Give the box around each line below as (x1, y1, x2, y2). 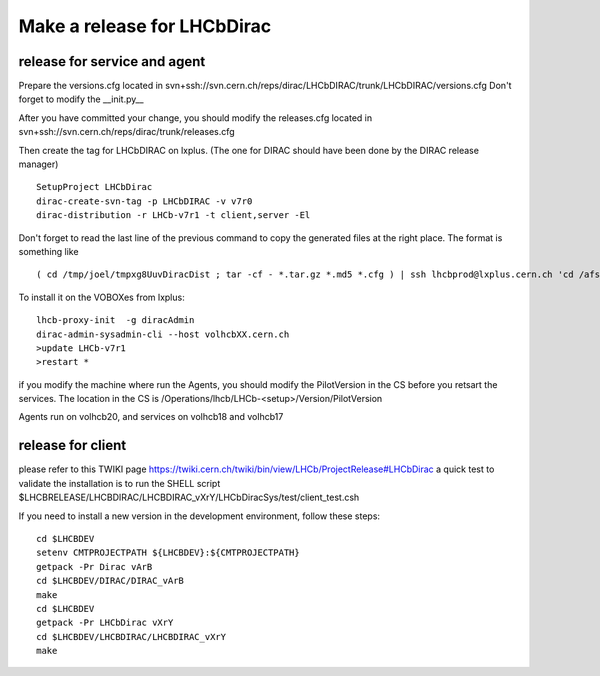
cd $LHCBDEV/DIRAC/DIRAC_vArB (36, 575, 185, 587)
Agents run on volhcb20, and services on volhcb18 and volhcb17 (18, 411, 284, 423)
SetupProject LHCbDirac (36, 181, 153, 193)
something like (18, 245, 79, 257)
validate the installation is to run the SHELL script (18, 477, 221, 489)
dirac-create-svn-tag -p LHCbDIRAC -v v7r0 (36, 195, 253, 207)
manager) (18, 158, 59, 170)
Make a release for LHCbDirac (18, 15, 272, 37)
